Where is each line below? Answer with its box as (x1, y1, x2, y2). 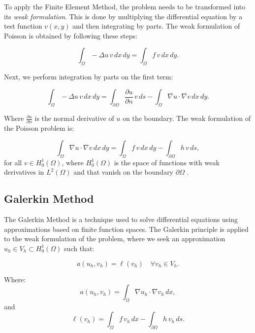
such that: (64, 243, 95, 253)
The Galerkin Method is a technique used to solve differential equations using (4, 214, 238, 224)
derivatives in (4, 167, 44, 177)
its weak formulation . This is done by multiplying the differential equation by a (4, 11, 243, 21)
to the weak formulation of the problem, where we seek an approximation (4, 233, 225, 244)
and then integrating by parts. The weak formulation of (72, 21, 240, 31)
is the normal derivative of (34, 113, 114, 123)
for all (4, 157, 22, 167)
